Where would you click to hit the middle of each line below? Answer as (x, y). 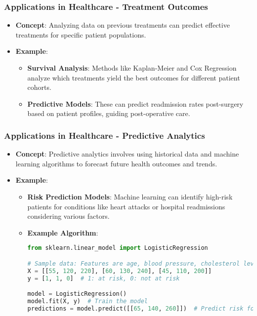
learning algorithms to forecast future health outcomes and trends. (116, 163)
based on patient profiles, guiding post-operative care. (109, 113)
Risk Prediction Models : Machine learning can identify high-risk (130, 196)
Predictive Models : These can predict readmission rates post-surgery (135, 103)
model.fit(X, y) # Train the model (87, 301)
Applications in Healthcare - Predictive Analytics (105, 135)
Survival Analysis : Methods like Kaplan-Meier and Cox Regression (132, 68)
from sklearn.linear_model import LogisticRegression (118, 248)
